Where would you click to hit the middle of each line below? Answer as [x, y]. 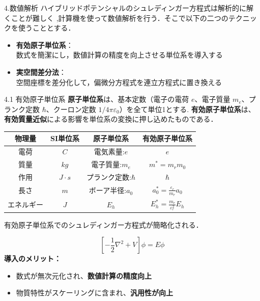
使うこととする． [47, 28]
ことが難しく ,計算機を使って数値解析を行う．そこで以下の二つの [120, 18]
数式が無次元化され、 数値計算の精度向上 [84, 275]
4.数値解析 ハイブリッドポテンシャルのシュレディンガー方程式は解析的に [125, 8]
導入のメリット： [33, 258]
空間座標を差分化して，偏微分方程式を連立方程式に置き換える [119, 82]
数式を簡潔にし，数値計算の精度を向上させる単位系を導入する [119, 55]
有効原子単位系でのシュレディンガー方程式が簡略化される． [104, 224]
